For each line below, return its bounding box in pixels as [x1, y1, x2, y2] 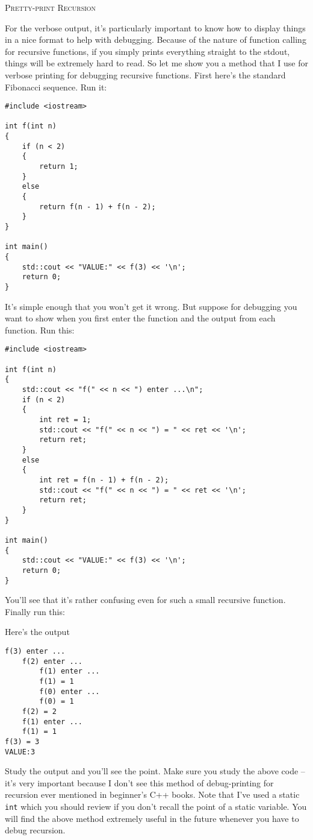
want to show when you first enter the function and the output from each [5, 312, 276, 324]
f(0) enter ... [39, 687, 100, 696]
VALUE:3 [5, 747, 36, 756]
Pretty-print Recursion [5, 1, 96, 13]
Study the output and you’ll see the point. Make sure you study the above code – [5, 765, 305, 777]
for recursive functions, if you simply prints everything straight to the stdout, [5, 45, 290, 57]
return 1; [39, 162, 78, 171]
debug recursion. [5, 824, 66, 836]
